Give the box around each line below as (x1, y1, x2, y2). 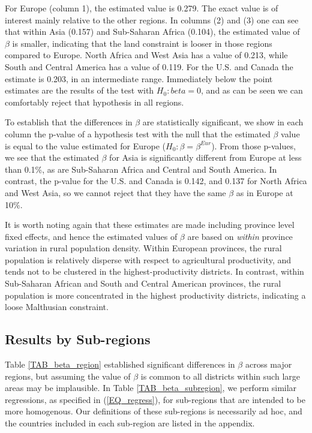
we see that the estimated (5, 151, 99, 164)
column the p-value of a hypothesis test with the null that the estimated (5, 127, 271, 140)
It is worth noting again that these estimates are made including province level (5, 218, 295, 231)
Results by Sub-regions (5, 330, 151, 348)
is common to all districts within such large (140, 369, 300, 382)
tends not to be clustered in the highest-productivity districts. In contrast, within (5, 265, 304, 278)
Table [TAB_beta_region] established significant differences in (5, 358, 235, 371)
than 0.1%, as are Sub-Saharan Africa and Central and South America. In (5, 163, 277, 175)
